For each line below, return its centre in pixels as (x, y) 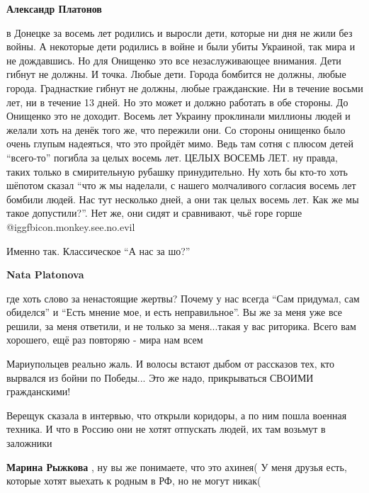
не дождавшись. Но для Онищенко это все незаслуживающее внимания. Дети (174, 60)
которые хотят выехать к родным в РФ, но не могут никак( (134, 481)
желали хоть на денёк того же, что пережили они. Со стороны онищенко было (176, 129)
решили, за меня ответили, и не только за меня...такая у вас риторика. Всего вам (181, 325)
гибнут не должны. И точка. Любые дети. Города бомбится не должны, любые (176, 74)
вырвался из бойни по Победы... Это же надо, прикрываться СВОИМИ (160, 377)
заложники (29, 443)
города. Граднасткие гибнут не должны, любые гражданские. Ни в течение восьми (185, 87)
